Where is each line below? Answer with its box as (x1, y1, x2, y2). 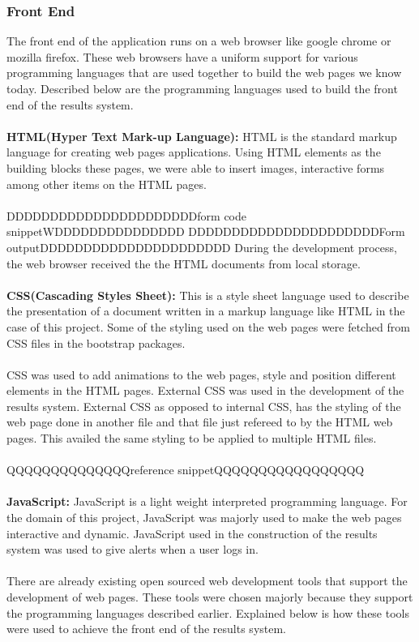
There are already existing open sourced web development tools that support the (6, 572, 408, 589)
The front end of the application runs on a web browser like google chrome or (6, 32, 391, 49)
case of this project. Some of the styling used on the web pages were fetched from (6, 318, 410, 335)
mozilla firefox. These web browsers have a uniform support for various (6, 48, 358, 65)
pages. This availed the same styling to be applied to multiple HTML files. (6, 430, 377, 447)
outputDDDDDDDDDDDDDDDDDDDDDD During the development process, (6, 238, 397, 255)
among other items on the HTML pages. (6, 175, 207, 192)
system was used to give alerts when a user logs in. (6, 541, 259, 558)
